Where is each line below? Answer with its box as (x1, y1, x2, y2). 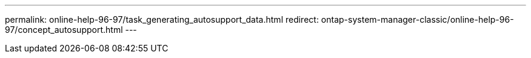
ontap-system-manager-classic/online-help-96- (321, 14, 514, 25)
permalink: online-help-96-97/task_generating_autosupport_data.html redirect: (5, 14, 319, 25)
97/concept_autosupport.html (5, 25, 123, 35)
